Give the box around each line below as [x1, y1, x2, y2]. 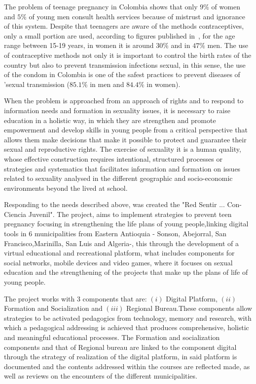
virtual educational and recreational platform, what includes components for [4, 248, 235, 258]
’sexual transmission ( [4, 79, 70, 89]
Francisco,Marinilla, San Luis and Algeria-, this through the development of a [4, 238, 239, 248]
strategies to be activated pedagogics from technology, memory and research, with [4, 312, 252, 323]
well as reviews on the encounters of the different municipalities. [4, 371, 197, 381]
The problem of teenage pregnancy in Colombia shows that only [4, 1, 198, 11]
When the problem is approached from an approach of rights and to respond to [4, 95, 244, 106]
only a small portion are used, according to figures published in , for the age [4, 30, 235, 41]
